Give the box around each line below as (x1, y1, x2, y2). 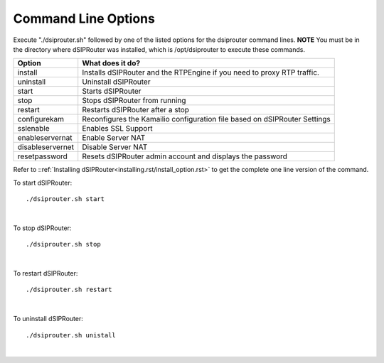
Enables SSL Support (82, 124, 153, 134)
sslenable (17, 124, 50, 134)
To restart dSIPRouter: (13, 269, 78, 278)
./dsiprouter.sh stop (26, 240, 101, 249)
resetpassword (17, 151, 68, 161)
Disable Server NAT (82, 142, 148, 152)
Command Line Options (13, 11, 156, 26)
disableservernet (17, 142, 75, 152)
